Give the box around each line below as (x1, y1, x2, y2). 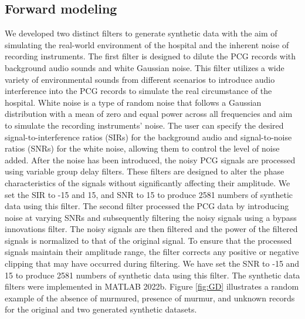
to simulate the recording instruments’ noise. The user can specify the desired (5, 119, 284, 131)
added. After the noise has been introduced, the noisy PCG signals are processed (5, 153, 296, 166)
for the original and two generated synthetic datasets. (5, 303, 197, 315)
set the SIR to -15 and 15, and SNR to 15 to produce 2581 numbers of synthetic (5, 188, 293, 200)
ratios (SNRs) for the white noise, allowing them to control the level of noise (5, 142, 280, 155)
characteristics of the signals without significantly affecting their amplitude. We (5, 176, 290, 189)
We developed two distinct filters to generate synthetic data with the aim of (5, 27, 277, 39)
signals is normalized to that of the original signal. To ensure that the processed (5, 234, 292, 246)
